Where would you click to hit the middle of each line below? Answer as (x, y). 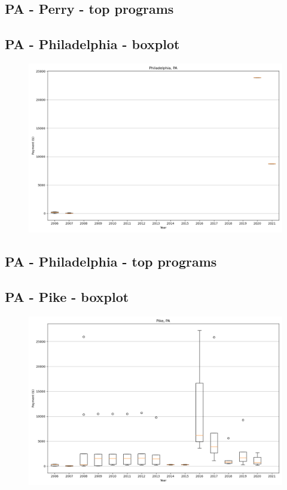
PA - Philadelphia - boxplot (92, 44)
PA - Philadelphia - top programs (111, 261)
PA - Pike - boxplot (67, 297)
